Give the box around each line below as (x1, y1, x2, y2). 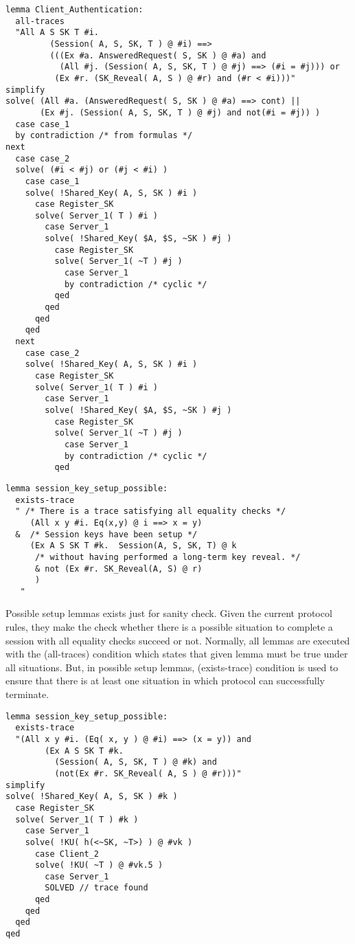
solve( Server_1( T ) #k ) (15, 814, 139, 824)
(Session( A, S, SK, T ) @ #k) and (54, 757, 217, 767)
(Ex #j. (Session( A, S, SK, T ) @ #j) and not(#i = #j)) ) (40, 107, 321, 117)
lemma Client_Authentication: (5, 5, 144, 14)
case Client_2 (34, 849, 100, 859)
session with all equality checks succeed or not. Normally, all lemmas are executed (5, 633, 350, 647)
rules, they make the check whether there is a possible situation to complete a (5, 620, 333, 634)
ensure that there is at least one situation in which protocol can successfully (5, 673, 325, 688)
